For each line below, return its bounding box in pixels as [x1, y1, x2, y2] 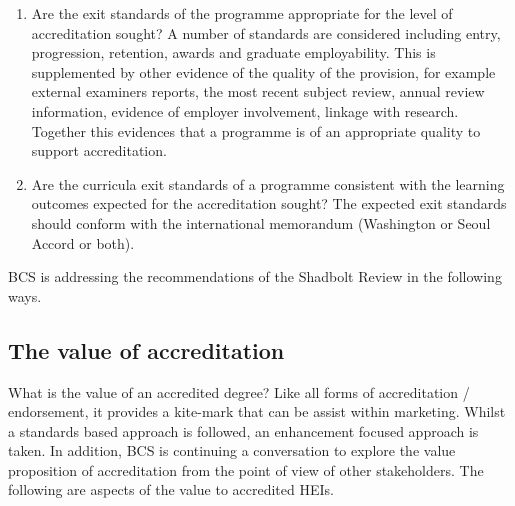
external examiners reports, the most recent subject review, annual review [31, 81, 485, 102]
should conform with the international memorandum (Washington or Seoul [31, 212, 491, 233]
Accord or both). [31, 232, 135, 253]
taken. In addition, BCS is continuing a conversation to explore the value [8, 440, 456, 461]
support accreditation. [31, 140, 167, 161]
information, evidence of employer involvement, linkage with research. [31, 100, 459, 121]
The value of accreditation [8, 334, 285, 365]
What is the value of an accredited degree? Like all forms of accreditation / [8, 381, 470, 402]
